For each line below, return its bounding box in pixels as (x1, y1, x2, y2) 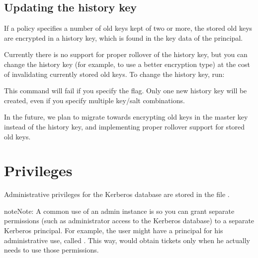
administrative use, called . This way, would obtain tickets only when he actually (4, 235, 251, 245)
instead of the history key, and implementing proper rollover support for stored (4, 121, 245, 131)
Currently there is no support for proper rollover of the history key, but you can (4, 49, 248, 60)
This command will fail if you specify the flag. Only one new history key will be (4, 85, 247, 96)
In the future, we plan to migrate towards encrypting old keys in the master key (4, 112, 248, 122)
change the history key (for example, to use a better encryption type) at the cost (4, 59, 251, 69)
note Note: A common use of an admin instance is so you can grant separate (4, 205, 235, 216)
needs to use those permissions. (4, 245, 99, 255)
